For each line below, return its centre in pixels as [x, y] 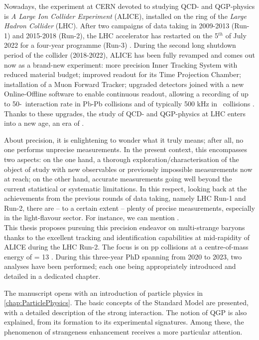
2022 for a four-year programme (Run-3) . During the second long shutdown [120, 45]
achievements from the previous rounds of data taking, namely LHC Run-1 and [125, 198]
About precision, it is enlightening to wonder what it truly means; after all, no [124, 139]
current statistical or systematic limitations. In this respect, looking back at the [126, 188]
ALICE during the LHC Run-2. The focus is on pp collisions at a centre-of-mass [126, 247]
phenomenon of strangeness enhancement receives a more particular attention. [123, 332]
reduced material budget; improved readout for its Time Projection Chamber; [123, 74]
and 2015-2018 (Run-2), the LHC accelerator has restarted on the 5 [115, 35]
